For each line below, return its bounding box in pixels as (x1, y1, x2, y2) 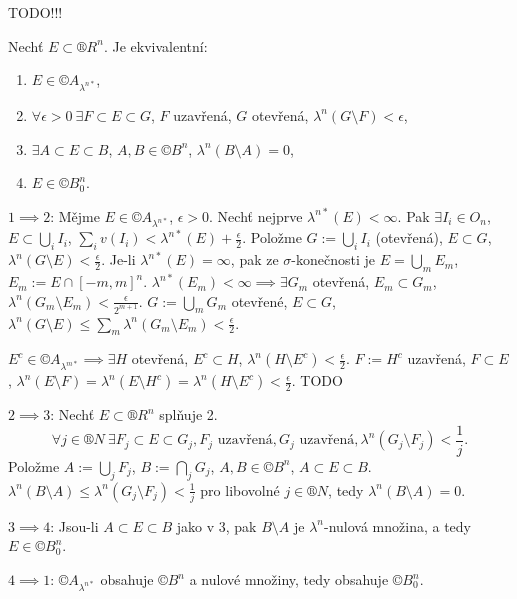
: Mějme (50, 205, 100, 226)
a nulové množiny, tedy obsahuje (189, 569, 389, 590)
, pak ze (230, 249, 279, 270)
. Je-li (101, 249, 136, 270)
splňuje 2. (159, 404, 218, 425)
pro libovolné (200, 479, 280, 500)
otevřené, (231, 290, 288, 311)
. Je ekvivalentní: (103, 35, 208, 56)
